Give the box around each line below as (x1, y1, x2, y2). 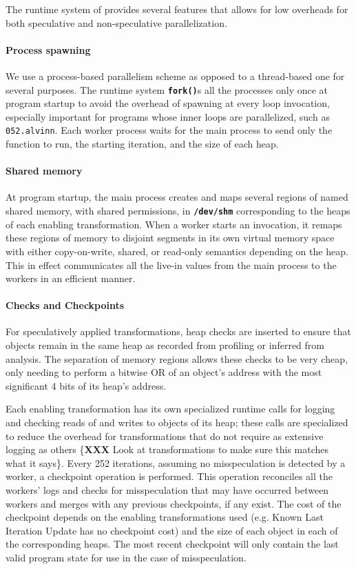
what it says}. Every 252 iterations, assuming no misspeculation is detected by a (6, 455, 346, 470)
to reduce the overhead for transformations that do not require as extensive (6, 428, 324, 443)
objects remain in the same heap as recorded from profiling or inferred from (6, 338, 324, 352)
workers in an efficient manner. (6, 271, 136, 286)
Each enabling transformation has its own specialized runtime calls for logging (6, 401, 335, 416)
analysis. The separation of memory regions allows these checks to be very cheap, (6, 351, 348, 366)
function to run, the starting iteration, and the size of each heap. (6, 137, 279, 151)
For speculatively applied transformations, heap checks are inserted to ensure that (6, 324, 351, 339)
